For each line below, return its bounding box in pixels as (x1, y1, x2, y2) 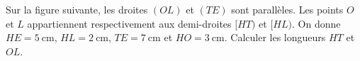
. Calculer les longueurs (224, 30, 326, 45)
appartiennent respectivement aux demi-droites (27, 16, 232, 30)
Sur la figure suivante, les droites (6, 2, 148, 16)
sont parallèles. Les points (231, 2, 344, 16)
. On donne (291, 16, 341, 30)
